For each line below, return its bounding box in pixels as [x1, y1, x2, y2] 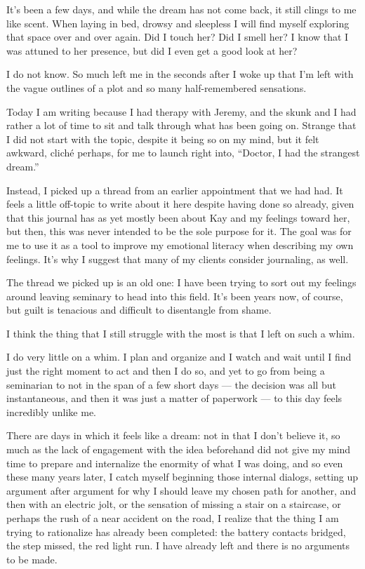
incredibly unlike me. [6, 404, 97, 419]
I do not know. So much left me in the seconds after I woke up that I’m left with [6, 67, 354, 81]
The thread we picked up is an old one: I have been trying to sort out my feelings [6, 275, 357, 290]
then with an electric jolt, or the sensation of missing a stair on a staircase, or [6, 497, 341, 511]
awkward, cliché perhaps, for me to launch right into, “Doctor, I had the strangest [6, 145, 360, 160]
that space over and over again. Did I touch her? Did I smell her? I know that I [6, 29, 349, 44]
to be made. [6, 551, 58, 566]
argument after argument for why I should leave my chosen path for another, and [6, 483, 357, 497]
